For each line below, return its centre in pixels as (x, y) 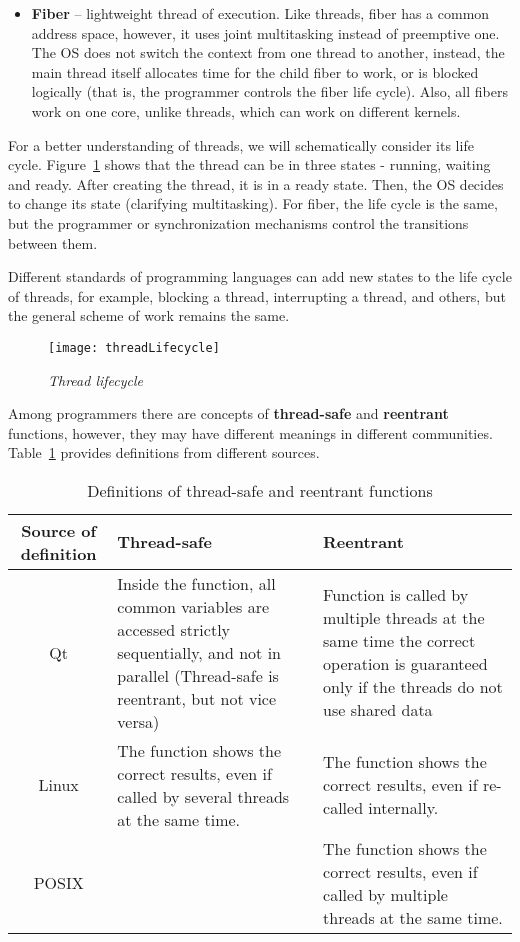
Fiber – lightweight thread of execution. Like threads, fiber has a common (260, 13)
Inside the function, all (196, 583)
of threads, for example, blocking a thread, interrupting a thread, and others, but (257, 295)
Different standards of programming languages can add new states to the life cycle (260, 276)
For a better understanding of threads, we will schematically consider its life (241, 144)
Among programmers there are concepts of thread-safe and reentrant (228, 413)
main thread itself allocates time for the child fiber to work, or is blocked (255, 71)
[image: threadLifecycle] (134, 347)
